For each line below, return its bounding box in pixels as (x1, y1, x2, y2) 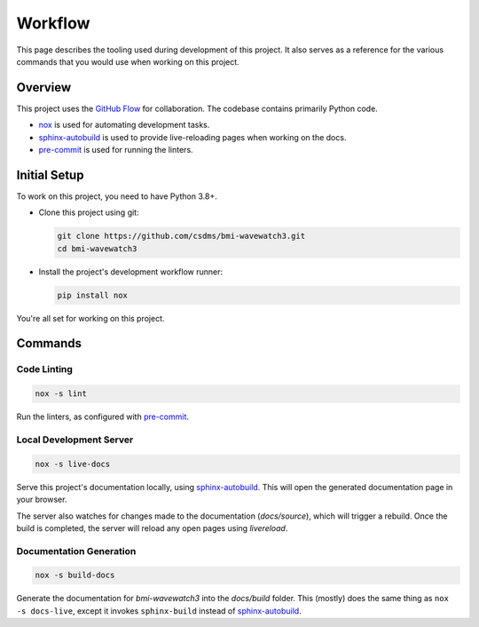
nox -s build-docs (35, 570, 115, 581)
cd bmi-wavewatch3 (57, 243, 137, 253)
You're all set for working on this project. (16, 313, 165, 323)
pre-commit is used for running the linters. (38, 145, 194, 155)
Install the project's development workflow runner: (38, 266, 224, 277)
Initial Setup (16, 167, 84, 182)
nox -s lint (35, 389, 88, 399)
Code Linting (16, 363, 73, 376)
